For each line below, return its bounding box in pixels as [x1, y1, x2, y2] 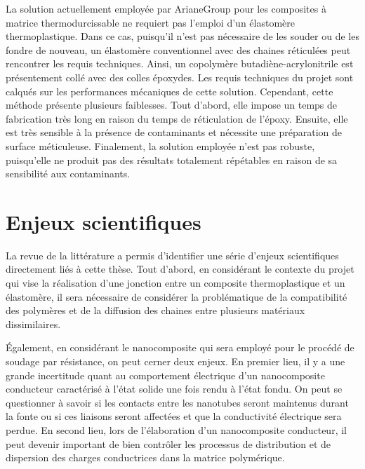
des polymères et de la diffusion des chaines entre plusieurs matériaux [6, 303, 305, 318]
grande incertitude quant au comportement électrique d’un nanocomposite [6, 367, 325, 382]
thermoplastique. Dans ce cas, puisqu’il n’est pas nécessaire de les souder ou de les [6, 29, 359, 43]
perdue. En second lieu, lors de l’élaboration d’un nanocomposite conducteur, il [6, 422, 347, 437]
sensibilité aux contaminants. [6, 166, 131, 181]
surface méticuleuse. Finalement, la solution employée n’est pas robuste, [6, 138, 315, 153]
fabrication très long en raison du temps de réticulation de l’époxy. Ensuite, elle [6, 111, 348, 125]
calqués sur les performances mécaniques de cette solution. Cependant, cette [6, 83, 333, 98]
